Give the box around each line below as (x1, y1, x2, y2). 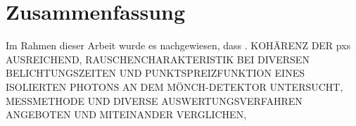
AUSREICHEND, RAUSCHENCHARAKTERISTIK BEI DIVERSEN (6, 51, 310, 66)
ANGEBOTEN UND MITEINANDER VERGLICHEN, (6, 107, 247, 122)
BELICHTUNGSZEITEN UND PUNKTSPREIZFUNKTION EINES (6, 65, 305, 80)
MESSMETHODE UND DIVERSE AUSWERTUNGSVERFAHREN (6, 93, 303, 108)
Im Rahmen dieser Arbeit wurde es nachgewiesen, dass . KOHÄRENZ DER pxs (6, 38, 351, 53)
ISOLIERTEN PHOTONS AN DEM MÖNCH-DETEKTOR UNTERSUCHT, (6, 79, 343, 94)
